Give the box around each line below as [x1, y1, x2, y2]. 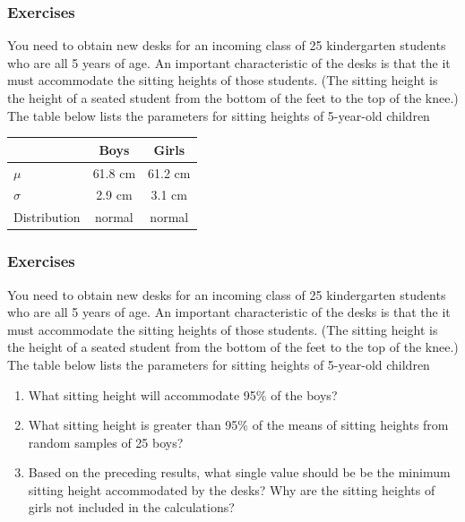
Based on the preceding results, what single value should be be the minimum [28, 463, 451, 482]
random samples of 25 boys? [28, 432, 184, 451]
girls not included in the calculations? [28, 498, 235, 517]
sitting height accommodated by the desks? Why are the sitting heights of [28, 480, 435, 499]
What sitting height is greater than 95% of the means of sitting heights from [28, 415, 449, 434]
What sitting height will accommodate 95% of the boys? [28, 385, 338, 404]
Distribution [13, 208, 81, 227]
